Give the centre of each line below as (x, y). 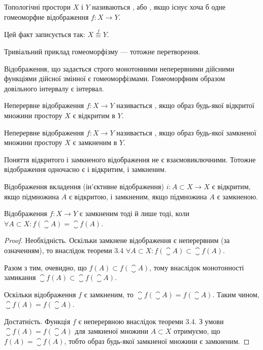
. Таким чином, (236, 294)
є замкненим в (95, 142)
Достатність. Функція (37, 321)
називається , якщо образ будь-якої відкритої (185, 105)
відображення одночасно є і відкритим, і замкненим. (85, 169)
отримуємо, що (197, 331)
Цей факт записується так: (45, 34)
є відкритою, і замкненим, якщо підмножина (138, 196)
